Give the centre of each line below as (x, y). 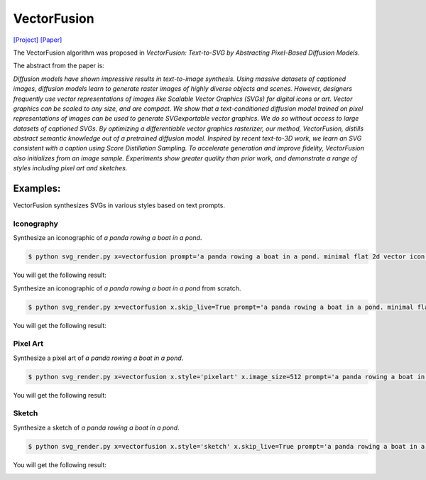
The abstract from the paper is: (59, 66)
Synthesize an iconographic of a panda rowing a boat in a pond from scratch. (127, 288)
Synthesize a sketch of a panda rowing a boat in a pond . (97, 427)
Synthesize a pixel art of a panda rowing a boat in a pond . (98, 358)
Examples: (37, 189)
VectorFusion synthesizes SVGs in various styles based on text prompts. (119, 205)
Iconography (35, 224)
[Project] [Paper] (38, 40)
